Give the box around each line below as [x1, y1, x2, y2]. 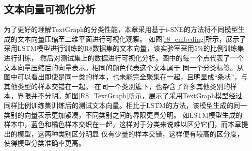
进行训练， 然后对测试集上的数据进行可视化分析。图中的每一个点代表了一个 [4, 52, 244, 62]
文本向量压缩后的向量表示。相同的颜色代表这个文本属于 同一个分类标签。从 [4, 62, 244, 72]
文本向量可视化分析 [4, 1, 95, 16]
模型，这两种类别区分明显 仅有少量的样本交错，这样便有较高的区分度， [17, 128, 244, 138]
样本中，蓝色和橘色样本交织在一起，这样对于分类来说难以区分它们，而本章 [4, 119, 241, 129]
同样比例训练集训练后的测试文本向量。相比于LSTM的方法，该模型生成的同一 [4, 100, 247, 110]
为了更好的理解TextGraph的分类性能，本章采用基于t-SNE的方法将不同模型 [4, 24, 238, 34]
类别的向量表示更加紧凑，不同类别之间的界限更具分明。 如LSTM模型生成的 [4, 109, 243, 120]
